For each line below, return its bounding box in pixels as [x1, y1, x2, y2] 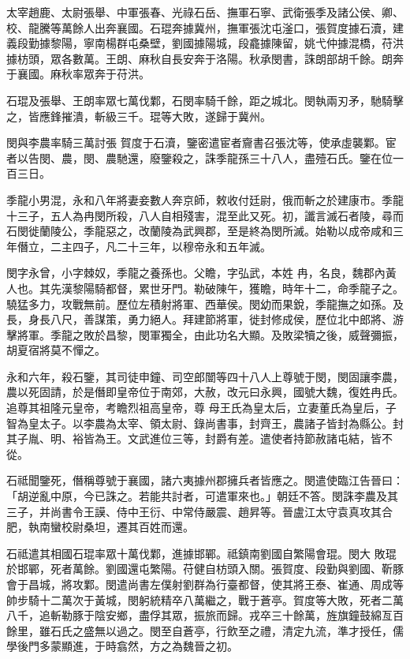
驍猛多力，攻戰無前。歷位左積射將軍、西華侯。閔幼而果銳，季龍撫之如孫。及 [6, 295, 404, 312]
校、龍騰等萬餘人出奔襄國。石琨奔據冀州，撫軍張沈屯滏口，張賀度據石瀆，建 [6, 19, 404, 36]
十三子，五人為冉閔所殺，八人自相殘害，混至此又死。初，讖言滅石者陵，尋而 [6, 207, 404, 223]
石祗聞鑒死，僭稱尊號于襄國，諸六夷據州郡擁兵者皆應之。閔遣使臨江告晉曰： [6, 472, 404, 489]
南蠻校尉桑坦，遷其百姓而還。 [39, 519, 194, 535]
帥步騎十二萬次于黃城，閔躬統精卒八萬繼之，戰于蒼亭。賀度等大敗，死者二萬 [6, 591, 404, 608]
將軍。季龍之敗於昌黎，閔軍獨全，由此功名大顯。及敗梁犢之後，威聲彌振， [17, 326, 404, 343]
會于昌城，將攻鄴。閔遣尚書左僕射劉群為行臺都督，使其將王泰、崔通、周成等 [6, 576, 404, 592]
